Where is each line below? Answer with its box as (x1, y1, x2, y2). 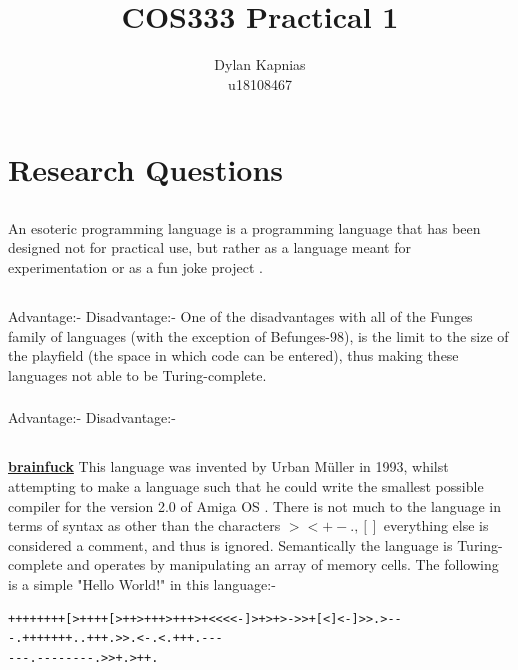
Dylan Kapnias (214, 54, 306, 75)
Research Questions (8, 149, 284, 190)
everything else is (383, 515, 489, 536)
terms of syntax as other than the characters (8, 515, 281, 536)
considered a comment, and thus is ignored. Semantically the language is (8, 534, 453, 555)
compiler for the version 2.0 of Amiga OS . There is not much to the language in (8, 495, 502, 516)
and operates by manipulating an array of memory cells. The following (67, 554, 499, 575)
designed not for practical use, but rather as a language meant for (8, 237, 411, 258)
